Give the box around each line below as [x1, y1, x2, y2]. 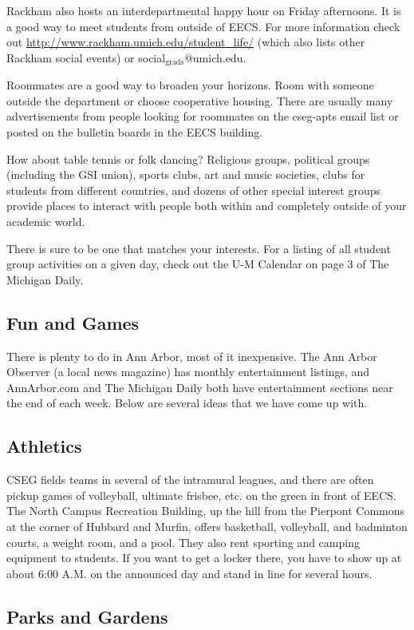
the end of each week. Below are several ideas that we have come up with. [6, 394, 368, 411]
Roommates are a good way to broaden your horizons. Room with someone [6, 77, 374, 93]
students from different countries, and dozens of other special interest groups [6, 181, 380, 198]
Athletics [6, 434, 82, 458]
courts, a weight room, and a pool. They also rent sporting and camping [6, 533, 360, 550]
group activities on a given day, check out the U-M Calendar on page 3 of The [6, 256, 389, 272]
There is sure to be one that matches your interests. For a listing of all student [6, 240, 391, 256]
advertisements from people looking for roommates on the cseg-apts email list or [6, 108, 399, 125]
